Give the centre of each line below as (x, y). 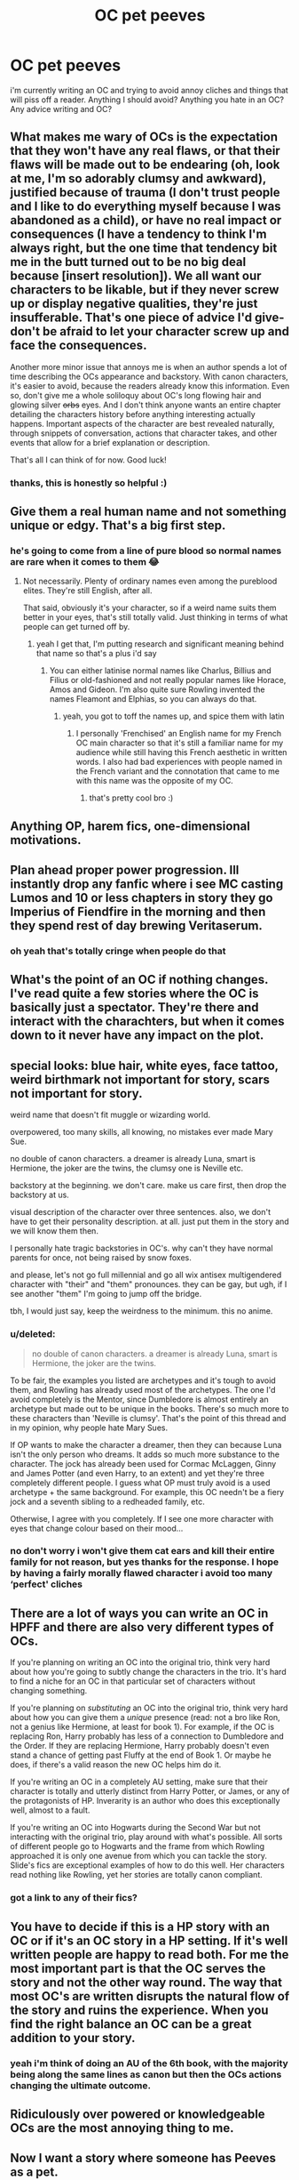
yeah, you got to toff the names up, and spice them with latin (173, 716)
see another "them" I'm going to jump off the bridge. (106, 1294)
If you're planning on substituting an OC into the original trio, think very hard (149, 1708)
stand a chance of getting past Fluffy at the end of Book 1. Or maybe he (141, 1755)
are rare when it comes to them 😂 (85, 561)
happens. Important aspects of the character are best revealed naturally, (142, 423)
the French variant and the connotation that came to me (178, 771)
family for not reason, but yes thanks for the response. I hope (144, 1562)
